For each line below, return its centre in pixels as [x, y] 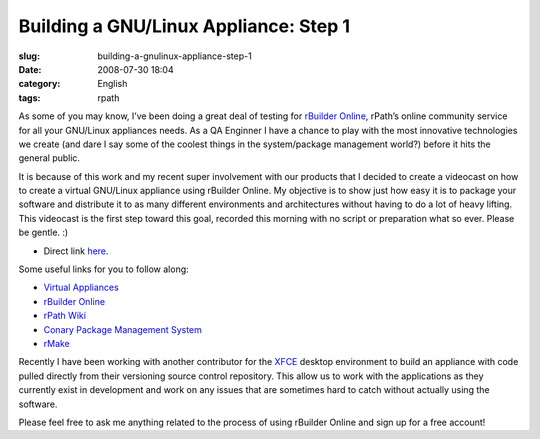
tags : [29, 97]
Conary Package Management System [122, 329]
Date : [30, 69]
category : [39, 84]
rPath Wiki [65, 316]
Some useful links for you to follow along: [103, 269]
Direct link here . [76, 251]
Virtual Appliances [81, 287]
